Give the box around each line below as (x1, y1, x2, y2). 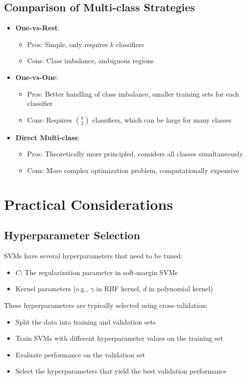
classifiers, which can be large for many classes (92, 114, 232, 125)
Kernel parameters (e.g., (15, 283, 88, 294)
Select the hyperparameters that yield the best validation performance (15, 366, 227, 376)
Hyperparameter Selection (4, 227, 140, 243)
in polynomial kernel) (148, 283, 213, 294)
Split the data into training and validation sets (15, 316, 156, 327)
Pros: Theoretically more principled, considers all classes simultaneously (27, 149, 243, 159)
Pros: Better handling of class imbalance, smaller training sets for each (27, 88, 239, 99)
